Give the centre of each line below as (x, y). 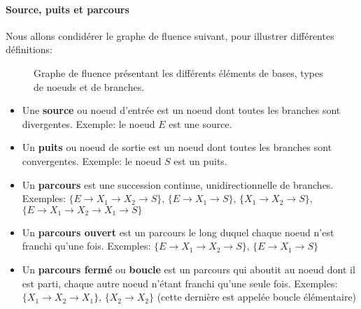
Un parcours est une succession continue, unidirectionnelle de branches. (178, 184)
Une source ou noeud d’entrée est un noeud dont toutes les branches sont (181, 110)
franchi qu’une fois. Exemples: (86, 246)
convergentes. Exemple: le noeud (92, 160)
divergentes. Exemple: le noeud (89, 123)
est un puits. (200, 160)
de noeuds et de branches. (89, 86)
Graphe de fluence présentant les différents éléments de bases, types (178, 72)
